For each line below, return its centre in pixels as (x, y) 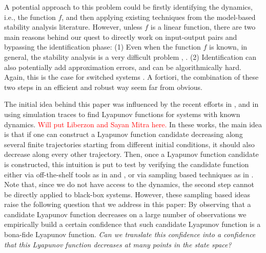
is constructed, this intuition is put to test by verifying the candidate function (127, 164)
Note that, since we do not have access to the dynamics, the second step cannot (129, 184)
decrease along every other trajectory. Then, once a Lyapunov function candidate (131, 154)
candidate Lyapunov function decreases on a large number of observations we (125, 214)
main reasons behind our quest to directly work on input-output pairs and (121, 37)
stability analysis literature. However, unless (73, 27)
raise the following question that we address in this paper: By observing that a (128, 204)
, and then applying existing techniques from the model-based (159, 17)
